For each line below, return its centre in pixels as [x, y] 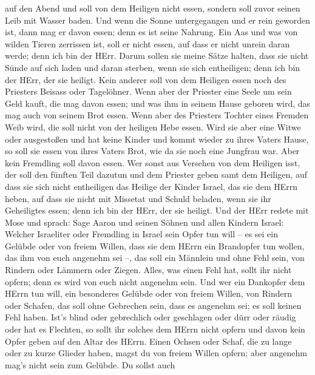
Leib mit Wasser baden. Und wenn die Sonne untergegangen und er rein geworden [158, 20]
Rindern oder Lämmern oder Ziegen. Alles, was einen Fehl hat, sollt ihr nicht [148, 270]
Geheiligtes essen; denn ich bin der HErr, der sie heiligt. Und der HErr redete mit [157, 210]
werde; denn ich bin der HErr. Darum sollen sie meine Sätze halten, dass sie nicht [157, 56]
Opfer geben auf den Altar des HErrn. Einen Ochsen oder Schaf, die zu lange [148, 341]
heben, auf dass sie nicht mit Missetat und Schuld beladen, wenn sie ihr [138, 198]
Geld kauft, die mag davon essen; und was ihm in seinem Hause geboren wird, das [158, 103]
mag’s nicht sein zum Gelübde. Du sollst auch [90, 364]
